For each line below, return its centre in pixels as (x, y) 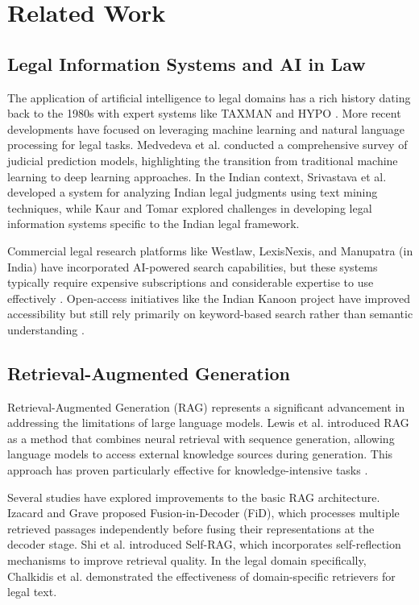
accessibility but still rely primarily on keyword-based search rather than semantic (210, 314)
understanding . (46, 329)
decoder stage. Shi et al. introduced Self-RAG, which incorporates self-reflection (204, 544)
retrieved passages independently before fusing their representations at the (191, 528)
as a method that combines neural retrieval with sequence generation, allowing (201, 438)
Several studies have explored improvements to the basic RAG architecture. (194, 497)
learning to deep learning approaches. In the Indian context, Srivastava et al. (197, 176)
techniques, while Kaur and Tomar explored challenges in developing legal (190, 207)
